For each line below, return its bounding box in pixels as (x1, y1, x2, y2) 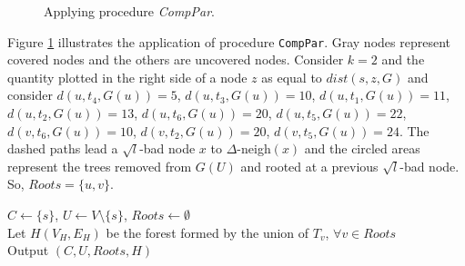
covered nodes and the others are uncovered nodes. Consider (7, 50, 344, 69)
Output (7, 241, 49, 260)
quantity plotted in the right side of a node (7, 67, 248, 86)
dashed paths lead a (7, 139, 118, 158)
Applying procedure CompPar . (44, 2, 215, 20)
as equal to (261, 67, 322, 86)
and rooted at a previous (240, 156, 379, 175)
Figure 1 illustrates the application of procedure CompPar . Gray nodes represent (7, 32, 450, 51)
